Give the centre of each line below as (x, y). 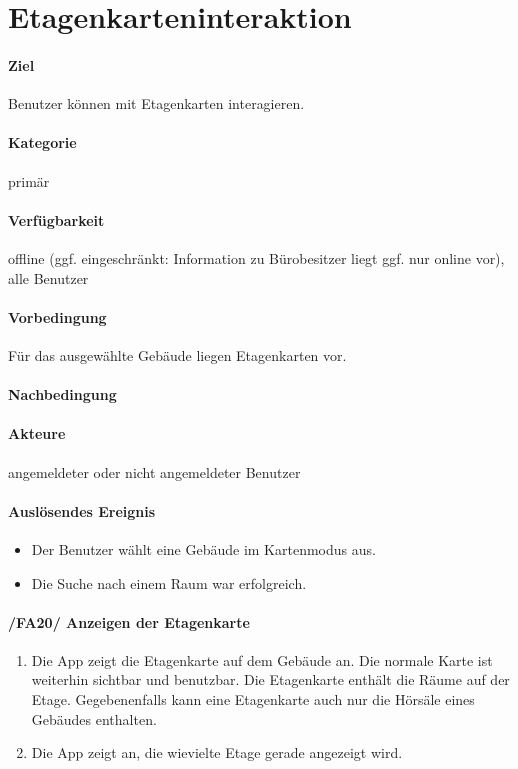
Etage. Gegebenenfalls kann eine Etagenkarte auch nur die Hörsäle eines (253, 699)
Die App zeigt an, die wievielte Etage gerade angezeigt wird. (217, 752)
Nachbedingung (62, 394)
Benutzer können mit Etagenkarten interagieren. (156, 103)
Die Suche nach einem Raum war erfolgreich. (169, 582)
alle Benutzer (48, 277)
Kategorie (42, 142)
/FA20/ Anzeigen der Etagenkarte (129, 621)
